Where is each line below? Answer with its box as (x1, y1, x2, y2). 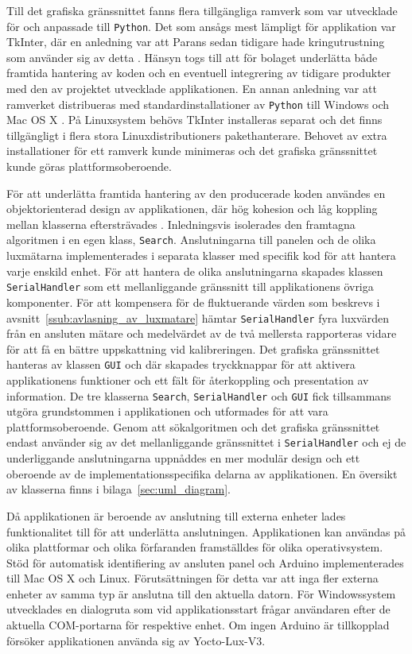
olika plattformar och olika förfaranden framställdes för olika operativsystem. (6, 539, 383, 555)
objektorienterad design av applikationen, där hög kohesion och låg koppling (6, 200, 378, 217)
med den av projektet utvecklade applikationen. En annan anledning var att (6, 80, 377, 97)
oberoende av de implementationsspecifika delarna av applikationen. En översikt (6, 465, 398, 482)
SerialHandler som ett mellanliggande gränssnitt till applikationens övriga (6, 278, 374, 295)
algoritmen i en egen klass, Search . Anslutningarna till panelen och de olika (6, 231, 376, 248)
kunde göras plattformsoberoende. (6, 158, 172, 175)
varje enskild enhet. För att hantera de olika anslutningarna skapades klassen (6, 262, 383, 279)
